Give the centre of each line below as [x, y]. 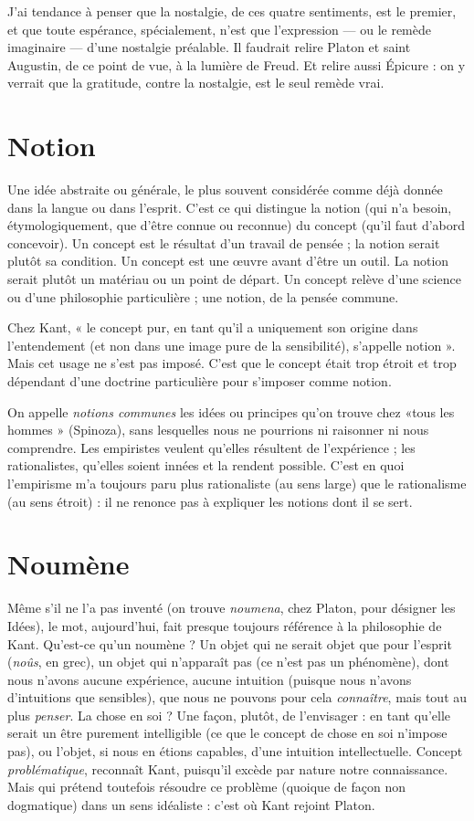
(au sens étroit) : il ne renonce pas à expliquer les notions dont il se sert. [210, 501]
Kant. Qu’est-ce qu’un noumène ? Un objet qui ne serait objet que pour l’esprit [230, 643]
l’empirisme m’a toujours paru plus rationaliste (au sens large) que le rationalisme [237, 483]
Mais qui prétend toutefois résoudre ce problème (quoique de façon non [206, 787]
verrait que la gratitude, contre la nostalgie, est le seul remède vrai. [196, 83]
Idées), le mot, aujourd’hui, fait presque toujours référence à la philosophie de [225, 625]
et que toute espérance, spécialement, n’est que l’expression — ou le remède [219, 29]
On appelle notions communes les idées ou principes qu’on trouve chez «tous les [231, 411]
